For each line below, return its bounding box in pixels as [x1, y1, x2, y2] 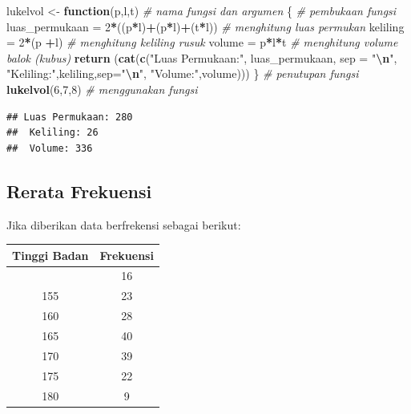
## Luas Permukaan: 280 [6, 111, 133, 123]
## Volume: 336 [6, 142, 93, 154]
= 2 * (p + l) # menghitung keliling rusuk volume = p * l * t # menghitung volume [6, 34, 398, 51]
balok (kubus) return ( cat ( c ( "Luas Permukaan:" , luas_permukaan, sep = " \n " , [6, 49, 397, 66]
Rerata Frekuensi [6, 178, 152, 203]
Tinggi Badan [12, 246, 89, 263]
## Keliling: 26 [6, 127, 99, 139]
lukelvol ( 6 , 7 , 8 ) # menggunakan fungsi [6, 80, 198, 97]
